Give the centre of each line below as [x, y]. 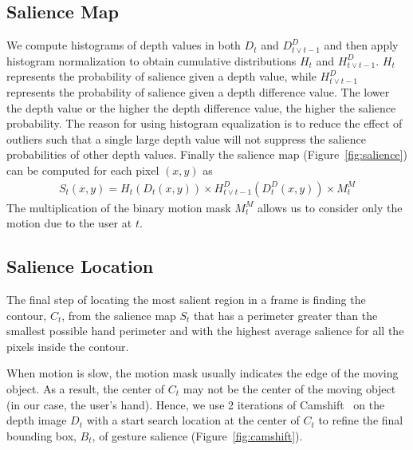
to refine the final [361, 420]
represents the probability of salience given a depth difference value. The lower [198, 91]
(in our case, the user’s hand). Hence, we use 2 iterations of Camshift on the [196, 404]
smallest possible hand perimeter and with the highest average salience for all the [205, 331]
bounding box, [41, 435]
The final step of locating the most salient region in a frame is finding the [186, 299]
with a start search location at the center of [193, 420]
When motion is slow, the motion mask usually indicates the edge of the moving [203, 373]
